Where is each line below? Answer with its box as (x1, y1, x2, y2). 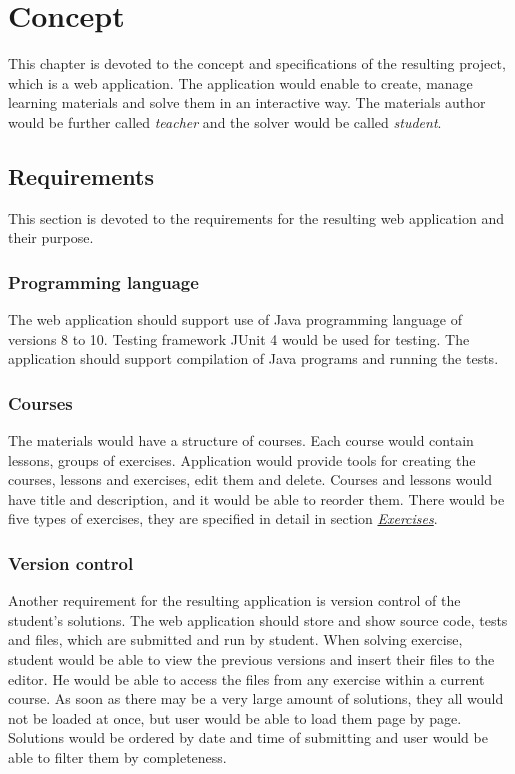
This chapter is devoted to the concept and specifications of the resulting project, (8, 53, 506, 74)
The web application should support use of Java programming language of (8, 309, 463, 330)
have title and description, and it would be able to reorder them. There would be (8, 488, 505, 509)
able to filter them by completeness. (8, 747, 227, 768)
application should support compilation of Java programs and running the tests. (8, 348, 499, 369)
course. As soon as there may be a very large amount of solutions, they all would (8, 688, 504, 709)
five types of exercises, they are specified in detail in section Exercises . (8, 508, 438, 529)
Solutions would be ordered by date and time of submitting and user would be (8, 727, 488, 748)
